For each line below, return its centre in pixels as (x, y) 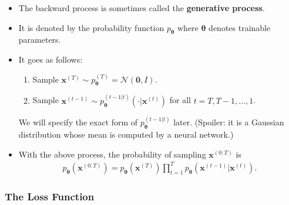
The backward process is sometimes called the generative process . (142, 8)
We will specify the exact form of (78, 122)
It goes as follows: (51, 59)
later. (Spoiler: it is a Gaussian (229, 122)
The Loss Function (50, 196)
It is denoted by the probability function (91, 27)
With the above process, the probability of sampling (112, 154)
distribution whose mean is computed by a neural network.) (126, 134)
